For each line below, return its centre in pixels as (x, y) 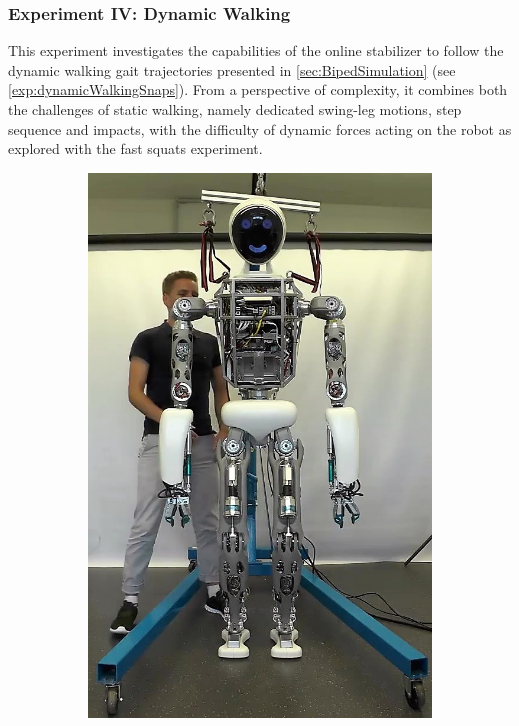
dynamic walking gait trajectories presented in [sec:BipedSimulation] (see (232, 69)
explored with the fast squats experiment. (135, 148)
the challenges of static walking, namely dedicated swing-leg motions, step (235, 109)
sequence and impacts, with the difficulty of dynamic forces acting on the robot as (260, 128)
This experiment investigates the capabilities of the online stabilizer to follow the (256, 50)
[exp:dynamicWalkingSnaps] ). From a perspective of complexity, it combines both (258, 89)
